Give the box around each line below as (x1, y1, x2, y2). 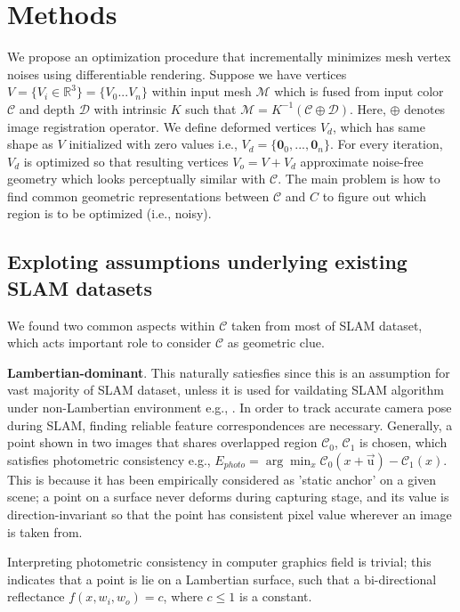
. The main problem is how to (278, 169, 440, 188)
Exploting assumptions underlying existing (7, 248, 408, 275)
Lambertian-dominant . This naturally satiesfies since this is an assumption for (7, 363, 450, 381)
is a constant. (238, 587, 312, 606)
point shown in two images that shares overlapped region (7, 433, 318, 452)
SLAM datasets (7, 273, 152, 301)
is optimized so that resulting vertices (23, 151, 229, 170)
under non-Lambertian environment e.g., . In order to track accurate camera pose (7, 398, 452, 417)
